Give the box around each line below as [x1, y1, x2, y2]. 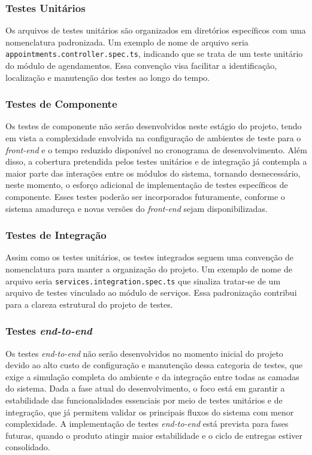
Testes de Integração [5, 227, 107, 242]
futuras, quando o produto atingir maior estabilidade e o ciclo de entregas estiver [5, 429, 303, 441]
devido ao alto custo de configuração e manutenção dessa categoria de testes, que [5, 359, 303, 371]
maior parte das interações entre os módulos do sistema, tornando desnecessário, [5, 166, 301, 179]
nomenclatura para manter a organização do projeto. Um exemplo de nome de [5, 263, 292, 275]
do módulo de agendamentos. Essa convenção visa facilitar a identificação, [5, 59, 277, 72]
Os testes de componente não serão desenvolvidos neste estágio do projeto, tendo [5, 120, 302, 132]
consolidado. [5, 441, 50, 453]
